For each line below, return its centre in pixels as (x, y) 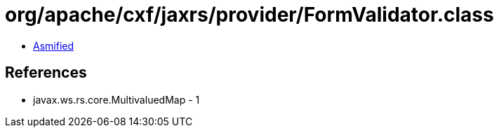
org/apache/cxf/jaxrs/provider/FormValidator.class (250, 15)
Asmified (54, 45)
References (46, 73)
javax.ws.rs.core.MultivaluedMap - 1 (117, 99)
